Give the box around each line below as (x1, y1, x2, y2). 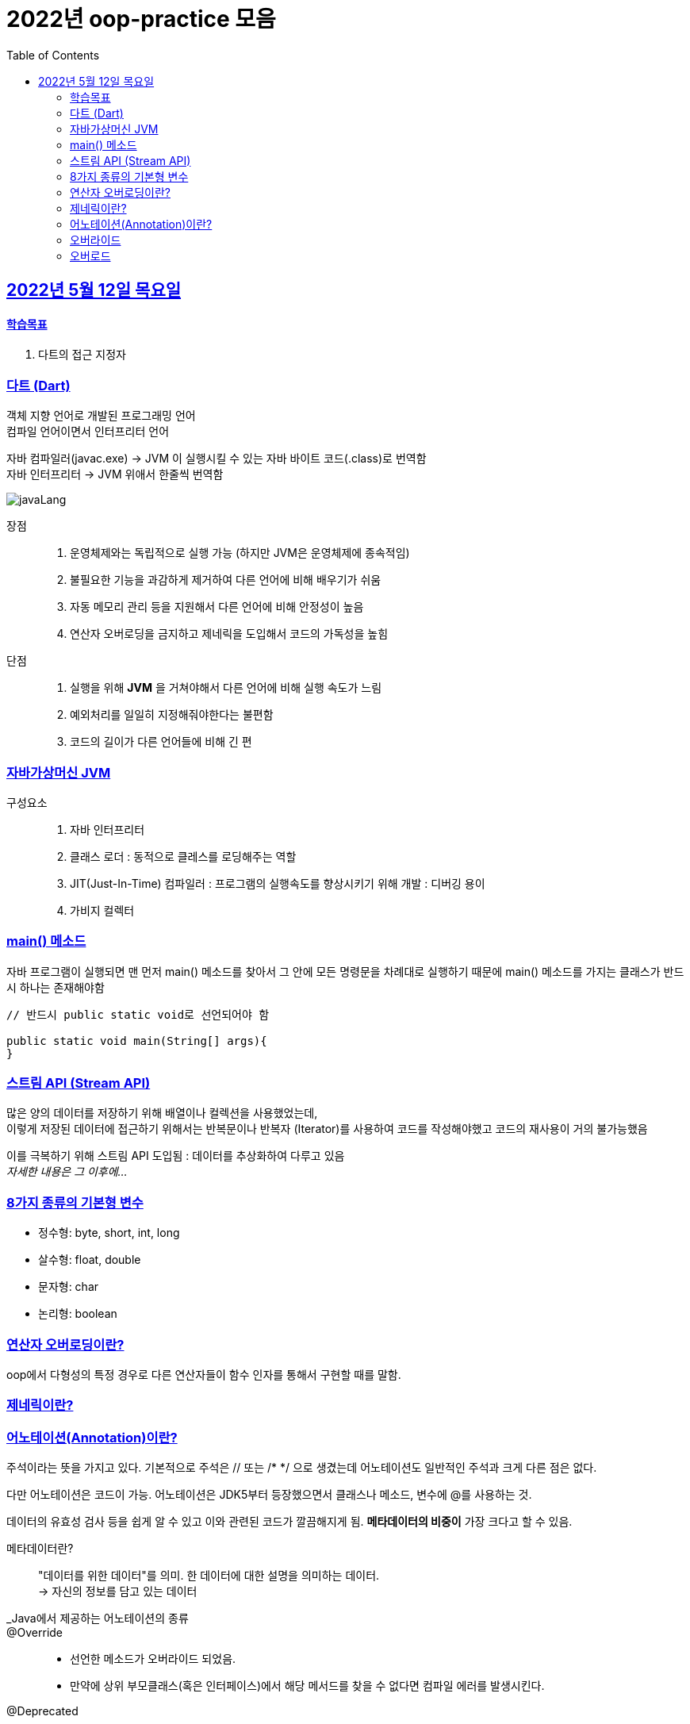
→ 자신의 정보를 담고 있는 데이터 (38, 1584, 197, 1599)
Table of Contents (6, 48, 100, 62)
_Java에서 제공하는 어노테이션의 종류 (6, 1611, 189, 1626)
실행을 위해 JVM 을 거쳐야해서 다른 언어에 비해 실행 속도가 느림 (70, 681, 382, 695)
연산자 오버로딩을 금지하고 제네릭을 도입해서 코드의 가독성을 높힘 (70, 627, 389, 641)
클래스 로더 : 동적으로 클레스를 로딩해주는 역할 (70, 849, 297, 863)
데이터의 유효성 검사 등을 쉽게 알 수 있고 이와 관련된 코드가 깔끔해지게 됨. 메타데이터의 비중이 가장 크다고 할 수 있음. (6, 1515, 573, 1529)
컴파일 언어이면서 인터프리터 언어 (6, 424, 170, 439)
